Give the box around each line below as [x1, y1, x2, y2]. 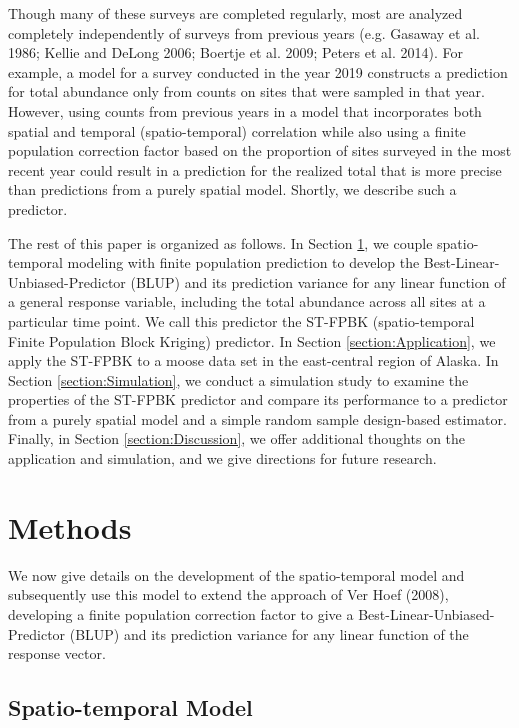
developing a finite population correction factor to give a [8, 603, 354, 624]
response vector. [8, 643, 106, 664]
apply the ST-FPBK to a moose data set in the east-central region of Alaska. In [8, 350, 499, 371]
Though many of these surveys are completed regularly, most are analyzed [8, 3, 463, 23]
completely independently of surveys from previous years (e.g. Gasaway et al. [8, 22, 480, 43]
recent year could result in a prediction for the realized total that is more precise [8, 159, 502, 180]
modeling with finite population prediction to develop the [67, 252, 420, 273]
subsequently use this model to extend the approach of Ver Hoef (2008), [8, 584, 449, 605]
